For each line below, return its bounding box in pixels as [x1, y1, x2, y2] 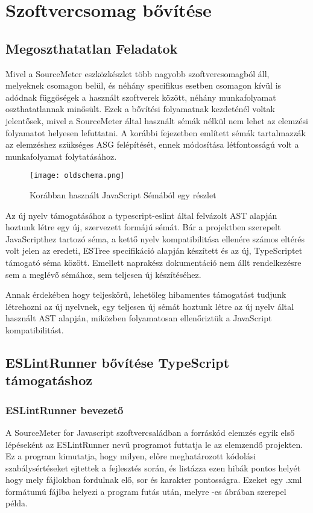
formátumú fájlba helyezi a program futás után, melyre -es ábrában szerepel [5, 485, 286, 497]
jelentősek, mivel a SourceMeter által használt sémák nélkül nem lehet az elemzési [5, 114, 308, 127]
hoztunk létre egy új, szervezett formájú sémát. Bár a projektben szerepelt [5, 221, 281, 233]
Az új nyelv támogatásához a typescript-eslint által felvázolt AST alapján [5, 209, 277, 221]
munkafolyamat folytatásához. [5, 149, 117, 162]
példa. [5, 497, 28, 509]
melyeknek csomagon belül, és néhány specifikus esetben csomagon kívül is [5, 79, 282, 92]
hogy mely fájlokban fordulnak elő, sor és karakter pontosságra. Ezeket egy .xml [5, 473, 302, 486]
